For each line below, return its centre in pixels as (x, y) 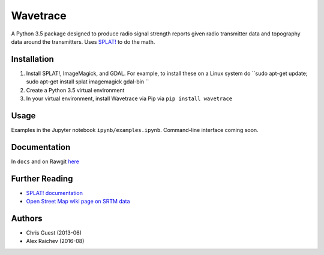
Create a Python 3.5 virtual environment (75, 90)
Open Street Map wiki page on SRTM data (78, 202)
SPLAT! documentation (55, 193)
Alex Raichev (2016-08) (55, 241)
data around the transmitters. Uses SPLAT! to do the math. (83, 41)
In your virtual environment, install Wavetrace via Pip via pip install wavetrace (129, 98)
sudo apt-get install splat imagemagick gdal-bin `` (88, 82)
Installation (32, 59)
